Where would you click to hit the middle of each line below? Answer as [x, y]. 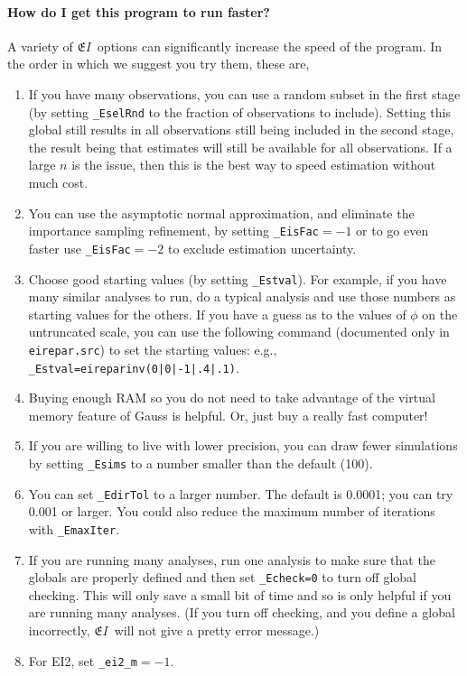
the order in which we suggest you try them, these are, [159, 64]
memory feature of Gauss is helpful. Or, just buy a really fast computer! [228, 415]
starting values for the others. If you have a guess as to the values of [217, 314]
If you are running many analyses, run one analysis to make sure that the [232, 559]
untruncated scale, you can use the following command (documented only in [239, 332]
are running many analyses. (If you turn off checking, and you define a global [242, 612]
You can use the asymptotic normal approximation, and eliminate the [221, 213]
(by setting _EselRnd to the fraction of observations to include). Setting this [239, 111]
